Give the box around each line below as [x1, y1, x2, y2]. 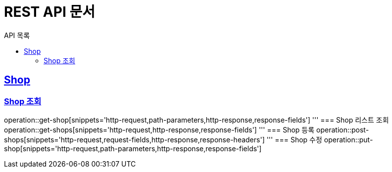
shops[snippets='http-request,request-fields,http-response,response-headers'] [4, 135, 265, 144]
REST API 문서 [4, 3, 95, 20]
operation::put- [324, 135, 373, 144]
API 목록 [4, 31, 30, 40]
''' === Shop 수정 [266, 135, 322, 144]
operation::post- [316, 125, 369, 134]
